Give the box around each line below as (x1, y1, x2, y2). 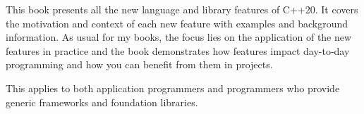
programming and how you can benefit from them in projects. (6, 57, 273, 72)
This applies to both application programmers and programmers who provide (6, 80, 340, 95)
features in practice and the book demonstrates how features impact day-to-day (6, 43, 350, 58)
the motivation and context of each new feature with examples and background (6, 15, 348, 30)
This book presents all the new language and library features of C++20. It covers (6, 2, 358, 16)
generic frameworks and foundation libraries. (6, 94, 198, 109)
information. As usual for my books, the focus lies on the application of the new (6, 30, 352, 44)
